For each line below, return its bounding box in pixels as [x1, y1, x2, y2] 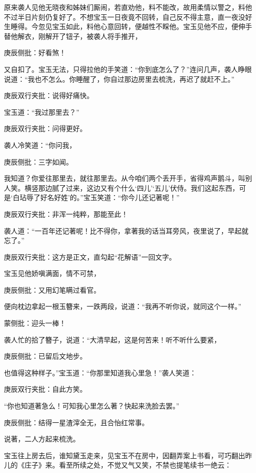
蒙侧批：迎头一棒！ [4, 318, 66, 328]
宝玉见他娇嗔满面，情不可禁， [4, 268, 100, 278]
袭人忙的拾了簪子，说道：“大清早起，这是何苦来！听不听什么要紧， [4, 334, 221, 344]
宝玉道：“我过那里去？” [4, 106, 80, 117]
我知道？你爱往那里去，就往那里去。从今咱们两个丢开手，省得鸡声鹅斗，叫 [4, 173, 245, 183]
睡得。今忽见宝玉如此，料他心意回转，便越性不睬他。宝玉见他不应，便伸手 [10, 21, 252, 32]
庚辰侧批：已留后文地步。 [4, 351, 87, 361]
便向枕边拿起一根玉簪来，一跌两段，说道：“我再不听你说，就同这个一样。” [4, 301, 242, 311]
